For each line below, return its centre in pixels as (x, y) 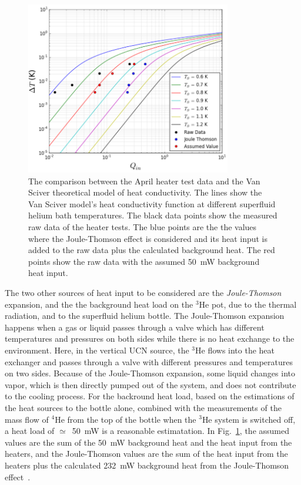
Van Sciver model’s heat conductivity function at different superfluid (152, 203)
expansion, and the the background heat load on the (99, 304)
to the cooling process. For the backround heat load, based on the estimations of (150, 396)
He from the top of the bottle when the (126, 419)
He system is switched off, (249, 419)
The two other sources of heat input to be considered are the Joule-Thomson (143, 292)
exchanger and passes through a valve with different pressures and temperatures (149, 361)
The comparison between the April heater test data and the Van (144, 181)
